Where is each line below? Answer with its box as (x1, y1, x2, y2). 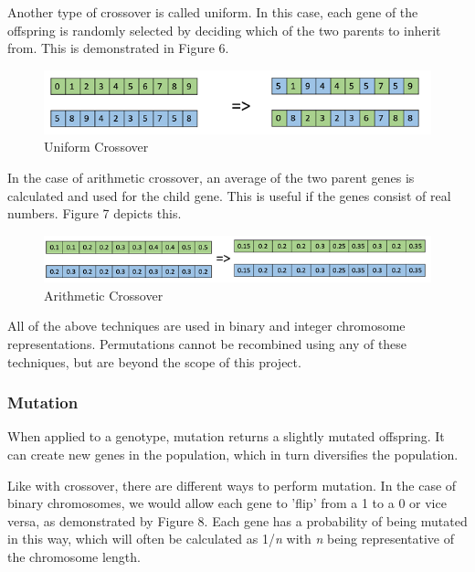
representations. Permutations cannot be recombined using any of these (7, 334, 407, 354)
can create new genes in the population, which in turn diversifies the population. (7, 445, 459, 464)
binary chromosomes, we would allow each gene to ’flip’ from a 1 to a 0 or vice (7, 493, 447, 513)
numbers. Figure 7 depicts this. (7, 204, 182, 223)
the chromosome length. (7, 547, 141, 567)
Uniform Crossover (44, 137, 149, 156)
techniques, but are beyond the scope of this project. (7, 352, 301, 371)
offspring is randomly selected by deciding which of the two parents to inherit (7, 20, 441, 39)
